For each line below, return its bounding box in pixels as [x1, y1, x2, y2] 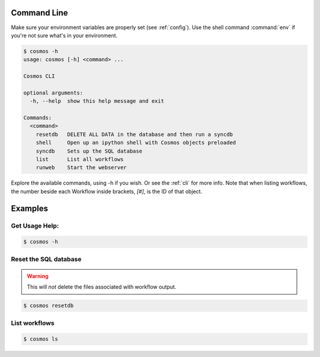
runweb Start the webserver [36, 164, 127, 171]
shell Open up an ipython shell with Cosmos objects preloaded [36, 140, 236, 146]
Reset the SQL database [11, 255, 82, 263]
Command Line [11, 8, 68, 18]
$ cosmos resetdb [23, 302, 74, 309]
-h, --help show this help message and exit [30, 98, 164, 105]
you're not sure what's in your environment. [11, 31, 118, 39]
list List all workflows [36, 156, 124, 163]
